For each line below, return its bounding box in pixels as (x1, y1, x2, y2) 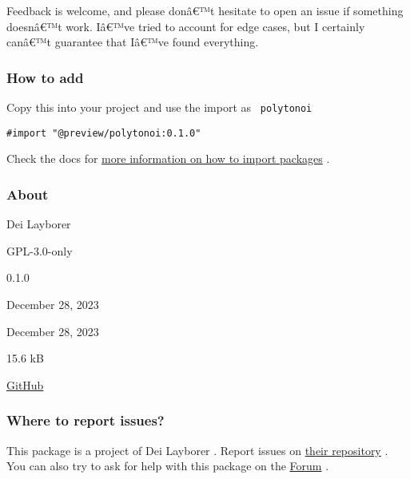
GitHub (6, 376, 44, 393)
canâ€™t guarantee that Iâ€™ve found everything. (6, 34, 259, 50)
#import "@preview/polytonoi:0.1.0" (6, 127, 201, 139)
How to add (6, 67, 84, 87)
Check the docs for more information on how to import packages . (6, 150, 330, 167)
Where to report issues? (6, 410, 165, 430)
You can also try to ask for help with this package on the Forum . (6, 457, 329, 474)
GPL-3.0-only (6, 242, 73, 259)
